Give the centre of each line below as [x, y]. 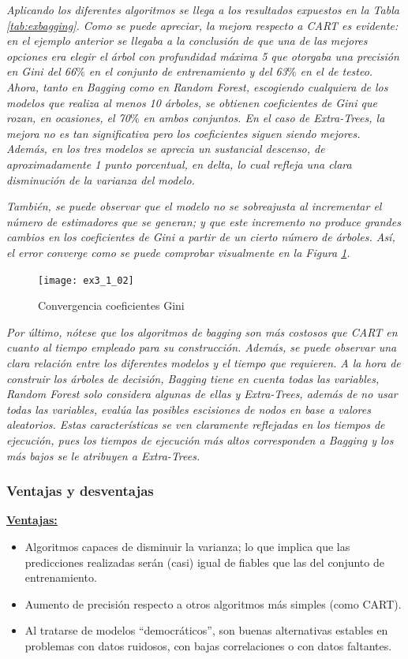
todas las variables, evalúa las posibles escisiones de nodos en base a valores [189, 409]
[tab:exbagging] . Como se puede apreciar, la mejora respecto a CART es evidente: [202, 25]
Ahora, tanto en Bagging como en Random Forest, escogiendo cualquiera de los [197, 86]
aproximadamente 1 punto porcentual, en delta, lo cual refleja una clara [179, 164]
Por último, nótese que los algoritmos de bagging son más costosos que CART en [202, 331]
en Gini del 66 [41, 71]
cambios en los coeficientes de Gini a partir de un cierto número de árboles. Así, [201, 237]
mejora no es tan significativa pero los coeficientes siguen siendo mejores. [183, 133]
